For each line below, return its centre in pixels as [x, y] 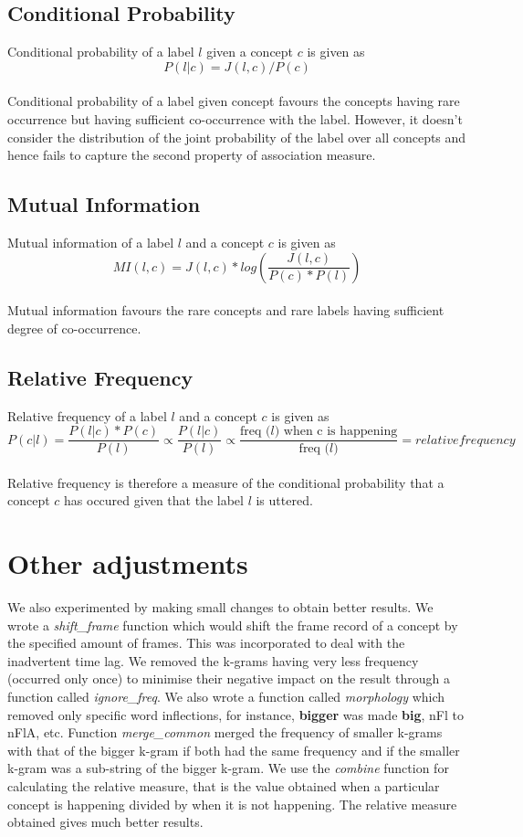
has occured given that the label [154, 500]
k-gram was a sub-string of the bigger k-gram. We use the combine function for [228, 768]
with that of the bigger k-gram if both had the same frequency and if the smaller [234, 750]
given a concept [250, 52]
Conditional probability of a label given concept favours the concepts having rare [234, 101]
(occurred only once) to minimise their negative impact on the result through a [229, 678]
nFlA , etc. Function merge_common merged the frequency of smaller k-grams [225, 732]
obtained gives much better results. [105, 822]
